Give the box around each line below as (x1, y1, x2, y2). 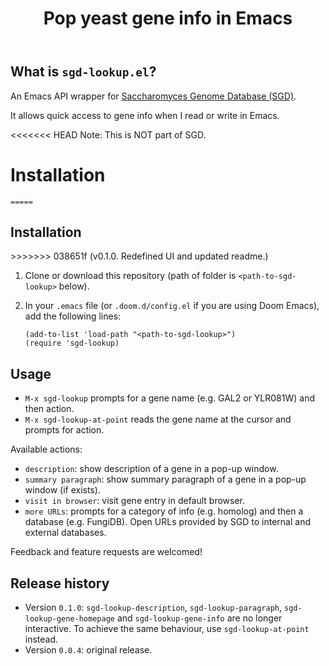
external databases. (24, 527, 107, 539)
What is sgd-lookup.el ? (10, 63, 157, 81)
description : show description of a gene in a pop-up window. (24, 463, 279, 475)
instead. (24, 633, 59, 645)
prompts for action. (24, 424, 105, 436)
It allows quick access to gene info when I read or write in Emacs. (10, 109, 280, 121)
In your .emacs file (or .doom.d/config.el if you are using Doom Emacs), (24, 300, 320, 312)
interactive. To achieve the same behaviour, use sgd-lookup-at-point (24, 622, 310, 634)
